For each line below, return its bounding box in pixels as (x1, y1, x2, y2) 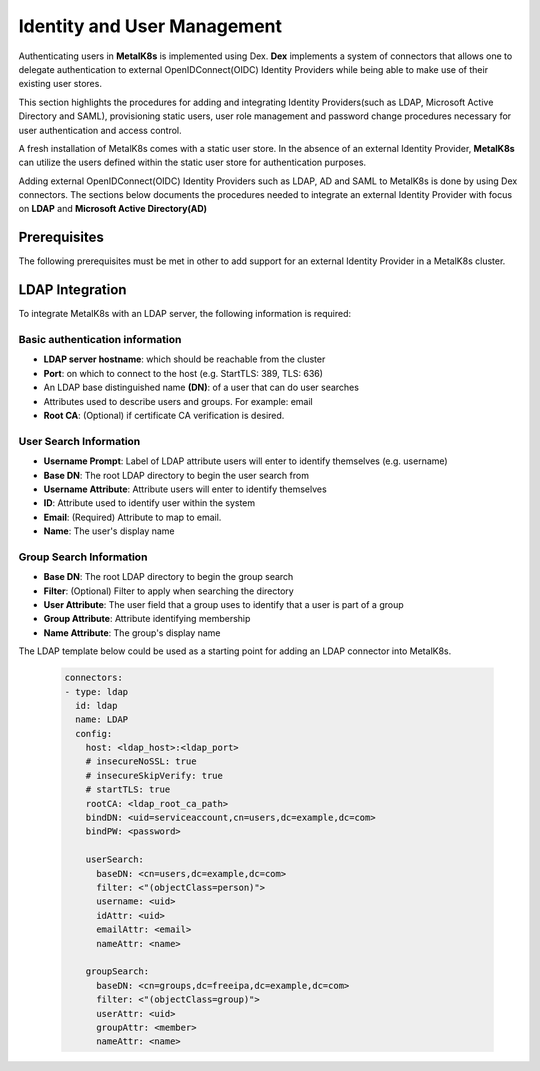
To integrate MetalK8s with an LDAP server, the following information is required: (18, 308, 352, 320)
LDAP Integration (18, 281, 127, 299)
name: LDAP (75, 714, 129, 725)
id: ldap (75, 700, 118, 711)
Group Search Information (18, 550, 148, 564)
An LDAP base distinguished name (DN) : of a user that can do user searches (43, 381, 360, 394)
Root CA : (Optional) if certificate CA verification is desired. (43, 409, 285, 421)
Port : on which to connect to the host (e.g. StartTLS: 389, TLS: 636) (43, 367, 324, 379)
